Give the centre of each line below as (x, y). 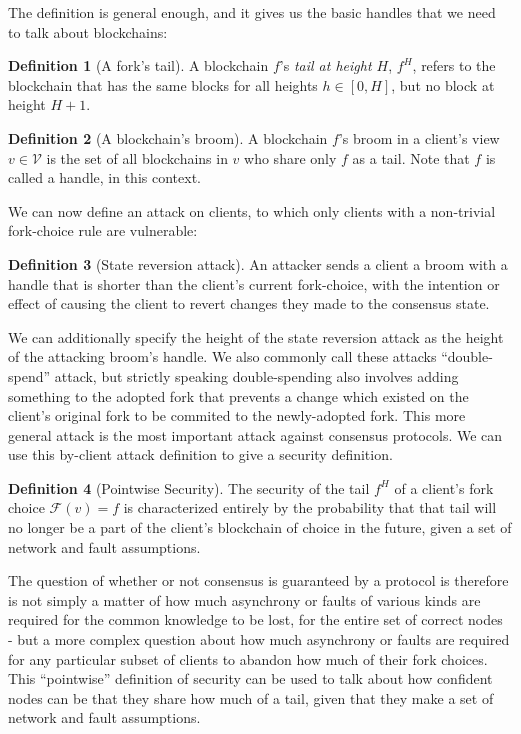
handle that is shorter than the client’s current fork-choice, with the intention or (254, 283)
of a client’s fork (444, 487)
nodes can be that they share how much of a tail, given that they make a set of (251, 697)
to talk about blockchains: (88, 31)
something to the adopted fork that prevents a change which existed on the (238, 395)
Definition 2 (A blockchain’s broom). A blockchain (168, 137)
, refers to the (454, 65)
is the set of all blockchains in (137, 157)
